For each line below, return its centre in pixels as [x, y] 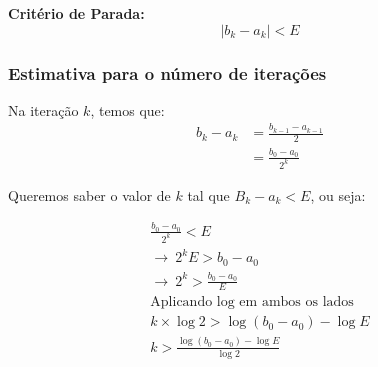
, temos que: [127, 109]
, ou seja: [338, 194]
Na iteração [43, 109]
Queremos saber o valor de [89, 194]
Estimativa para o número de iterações [167, 72]
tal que [208, 194]
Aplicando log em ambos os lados [252, 302]
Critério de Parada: [76, 13]
